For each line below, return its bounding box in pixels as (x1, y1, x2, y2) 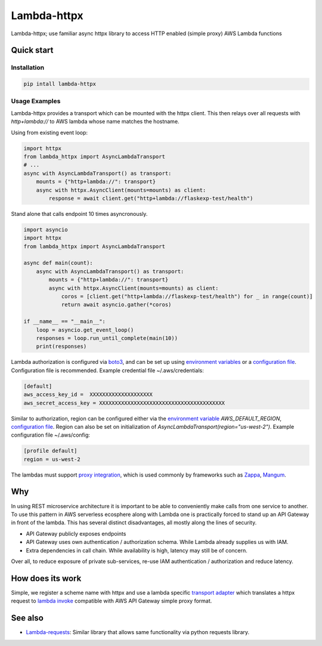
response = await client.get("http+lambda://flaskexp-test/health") (48, 194, 253, 202)
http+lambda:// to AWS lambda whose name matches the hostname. (11, 118, 179, 125)
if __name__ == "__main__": (23, 318, 106, 325)
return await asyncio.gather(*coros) (61, 301, 172, 308)
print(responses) (36, 343, 87, 350)
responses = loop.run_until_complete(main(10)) (36, 335, 178, 341)
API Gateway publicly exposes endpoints (26, 530, 126, 537)
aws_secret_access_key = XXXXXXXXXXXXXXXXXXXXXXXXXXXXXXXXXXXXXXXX (23, 400, 225, 406)
